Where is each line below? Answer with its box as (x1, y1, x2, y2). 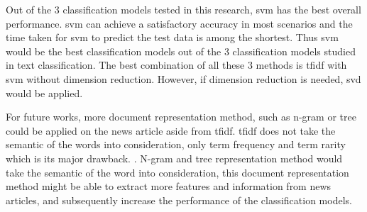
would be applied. (6, 85, 83, 100)
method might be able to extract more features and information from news (6, 179, 332, 194)
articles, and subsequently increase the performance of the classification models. (6, 192, 352, 207)
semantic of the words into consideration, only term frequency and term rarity (6, 137, 346, 152)
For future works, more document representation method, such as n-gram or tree (6, 109, 356, 124)
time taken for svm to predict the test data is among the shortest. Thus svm (6, 30, 339, 45)
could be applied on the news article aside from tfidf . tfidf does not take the (6, 123, 336, 138)
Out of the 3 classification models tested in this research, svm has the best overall (6, 2, 361, 16)
